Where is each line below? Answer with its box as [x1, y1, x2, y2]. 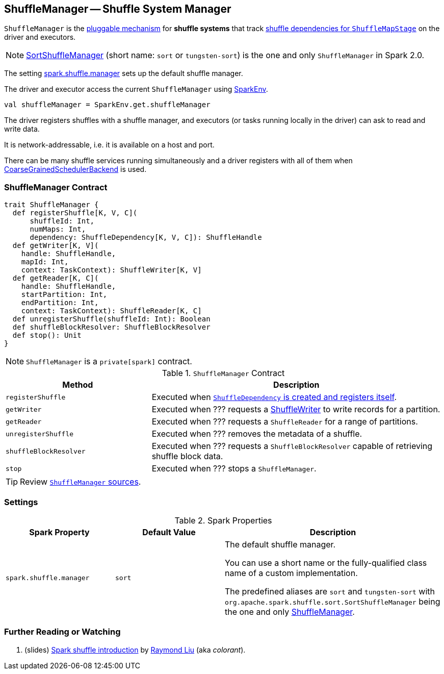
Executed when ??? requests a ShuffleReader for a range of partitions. [151, 416, 418, 427]
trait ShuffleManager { [4, 201, 99, 209]
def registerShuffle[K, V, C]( [12, 209, 138, 217]
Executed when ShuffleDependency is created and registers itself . [151, 392, 397, 403]
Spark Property [29, 527, 90, 537]
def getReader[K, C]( [12, 274, 99, 283]
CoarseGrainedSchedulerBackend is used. [4, 165, 147, 174]
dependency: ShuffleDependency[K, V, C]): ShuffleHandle [30, 233, 262, 242]
